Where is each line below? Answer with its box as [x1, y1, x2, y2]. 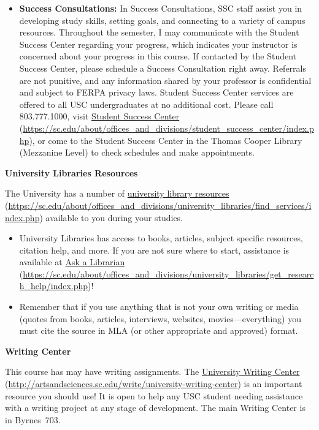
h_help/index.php [19, 279, 88, 292]
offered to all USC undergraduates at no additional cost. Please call [19, 97, 274, 110]
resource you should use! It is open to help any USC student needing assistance [5, 389, 303, 402]
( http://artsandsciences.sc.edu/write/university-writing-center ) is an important [5, 377, 302, 390]
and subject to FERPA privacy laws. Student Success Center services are [19, 86, 294, 99]
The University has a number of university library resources [5, 187, 229, 200]
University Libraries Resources [5, 166, 138, 179]
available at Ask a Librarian [19, 255, 125, 268]
